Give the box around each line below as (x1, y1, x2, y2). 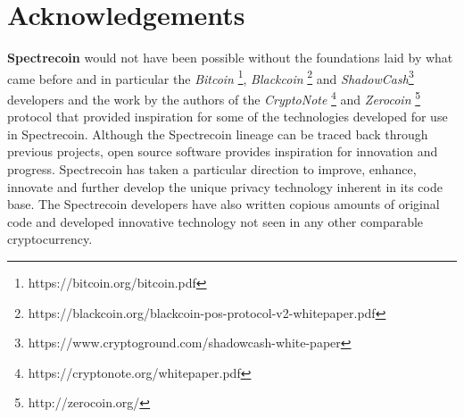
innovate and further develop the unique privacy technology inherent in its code (7, 177, 443, 196)
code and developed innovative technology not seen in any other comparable (7, 212, 424, 230)
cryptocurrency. (7, 230, 93, 248)
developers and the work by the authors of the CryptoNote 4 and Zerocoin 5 (7, 87, 421, 108)
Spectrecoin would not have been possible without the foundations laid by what (7, 48, 453, 67)
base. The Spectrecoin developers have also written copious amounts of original (7, 195, 440, 213)
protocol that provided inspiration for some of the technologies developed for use (7, 107, 448, 126)
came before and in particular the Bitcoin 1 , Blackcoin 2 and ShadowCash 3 (7, 66, 414, 88)
